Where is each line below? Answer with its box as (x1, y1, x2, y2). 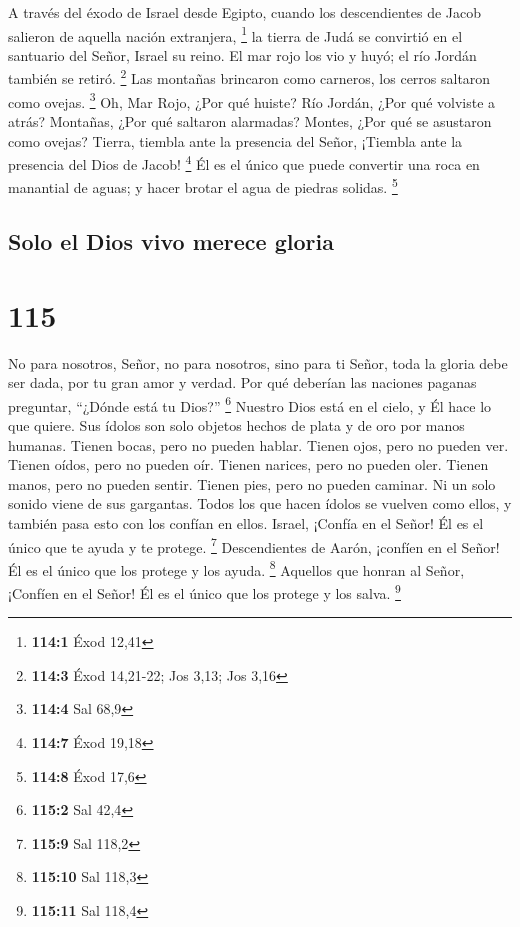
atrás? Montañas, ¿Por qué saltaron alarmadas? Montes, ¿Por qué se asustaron (8, 110, 492, 131)
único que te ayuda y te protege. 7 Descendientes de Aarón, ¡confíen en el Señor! (8, 533, 500, 557)
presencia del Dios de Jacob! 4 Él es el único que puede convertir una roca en (8, 151, 480, 174)
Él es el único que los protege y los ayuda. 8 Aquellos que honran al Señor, (8, 556, 465, 580)
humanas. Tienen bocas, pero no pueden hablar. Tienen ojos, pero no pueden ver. (8, 434, 509, 455)
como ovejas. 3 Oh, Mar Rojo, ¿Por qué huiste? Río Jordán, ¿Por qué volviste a (8, 88, 496, 112)
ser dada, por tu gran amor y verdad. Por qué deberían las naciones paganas (8, 372, 477, 393)
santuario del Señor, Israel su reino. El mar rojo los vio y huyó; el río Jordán (8, 44, 477, 65)
